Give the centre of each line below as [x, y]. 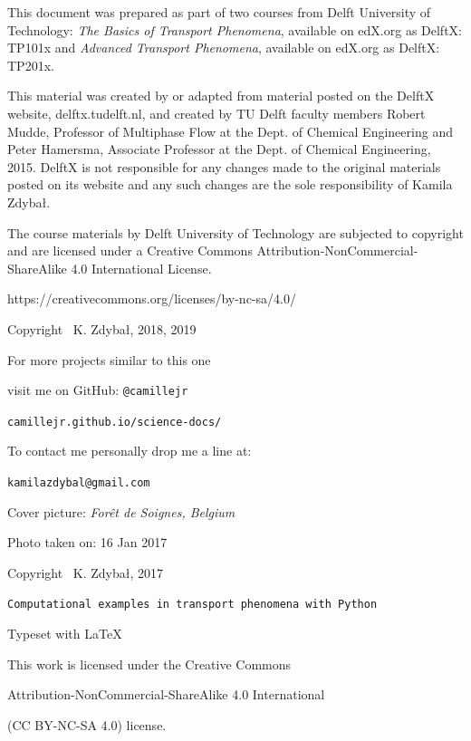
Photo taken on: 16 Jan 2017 [87, 542]
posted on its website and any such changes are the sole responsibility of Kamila [230, 184]
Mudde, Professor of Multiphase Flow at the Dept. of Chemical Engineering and [230, 131]
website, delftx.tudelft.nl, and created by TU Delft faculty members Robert [216, 113]
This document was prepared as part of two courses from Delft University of [219, 12]
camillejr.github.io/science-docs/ [115, 422]
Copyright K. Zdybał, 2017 [85, 572]
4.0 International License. [141, 268]
